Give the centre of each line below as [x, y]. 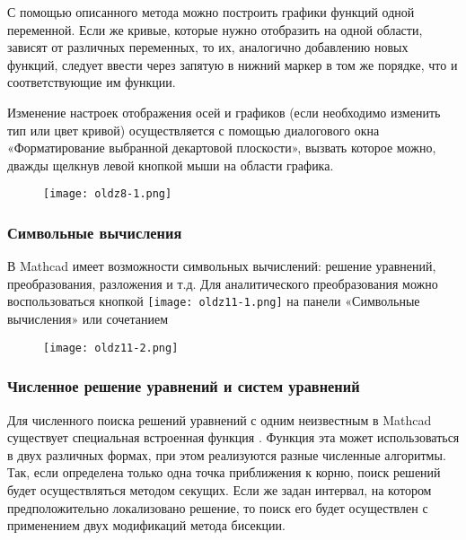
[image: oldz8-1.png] [108, 194]
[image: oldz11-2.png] [111, 348]
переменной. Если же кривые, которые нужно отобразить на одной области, [215, 29]
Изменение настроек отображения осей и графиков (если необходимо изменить [224, 112]
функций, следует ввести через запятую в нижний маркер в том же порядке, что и [233, 64]
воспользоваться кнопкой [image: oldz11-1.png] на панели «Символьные [214, 301]
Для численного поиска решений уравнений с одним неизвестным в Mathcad [220, 419]
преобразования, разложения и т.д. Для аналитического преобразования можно [223, 283]
